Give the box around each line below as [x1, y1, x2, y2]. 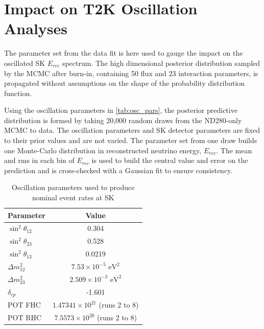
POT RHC [8, 312, 42, 323]
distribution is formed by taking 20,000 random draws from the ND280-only [4, 114, 242, 125]
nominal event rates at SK [32, 192, 114, 203]
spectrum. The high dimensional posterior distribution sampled [62, 57, 260, 68]
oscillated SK [4, 57, 45, 68]
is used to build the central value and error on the [91, 155, 248, 166]
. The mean [216, 145, 252, 155]
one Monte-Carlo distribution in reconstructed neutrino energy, [4, 145, 202, 155]
